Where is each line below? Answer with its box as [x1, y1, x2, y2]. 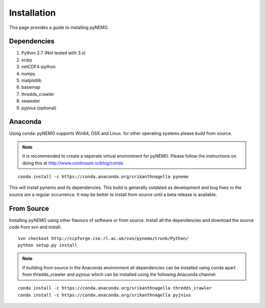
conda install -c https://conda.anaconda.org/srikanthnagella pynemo [18, 174, 189, 180]
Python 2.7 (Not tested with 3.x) [21, 50, 86, 56]
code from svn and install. [9, 224, 62, 230]
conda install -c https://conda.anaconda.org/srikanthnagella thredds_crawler [18, 285, 212, 291]
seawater [21, 98, 40, 104]
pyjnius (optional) [21, 105, 56, 111]
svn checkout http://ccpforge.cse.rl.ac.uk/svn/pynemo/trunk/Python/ [18, 236, 189, 241]
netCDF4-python [21, 64, 56, 70]
